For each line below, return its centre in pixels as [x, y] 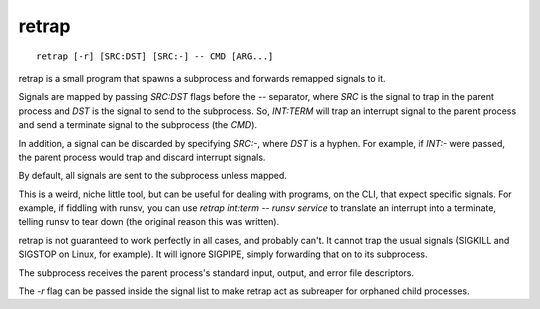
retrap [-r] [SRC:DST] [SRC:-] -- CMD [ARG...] [155, 56]
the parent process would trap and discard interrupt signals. [142, 157]
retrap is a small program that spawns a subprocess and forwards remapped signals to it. [202, 78]
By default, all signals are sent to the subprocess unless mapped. [152, 176]
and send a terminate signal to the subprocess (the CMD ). [138, 125]
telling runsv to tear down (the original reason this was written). [149, 222]
